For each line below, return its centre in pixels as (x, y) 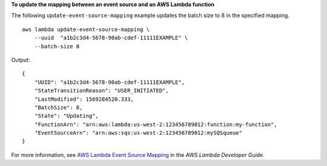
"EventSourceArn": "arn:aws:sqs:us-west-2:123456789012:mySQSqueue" (138, 133)
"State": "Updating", (67, 116)
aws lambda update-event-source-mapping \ (86, 29)
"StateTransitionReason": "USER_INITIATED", (101, 91)
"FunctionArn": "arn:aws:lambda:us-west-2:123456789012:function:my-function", (156, 124)
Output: (21, 60)
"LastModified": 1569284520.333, (84, 99)
